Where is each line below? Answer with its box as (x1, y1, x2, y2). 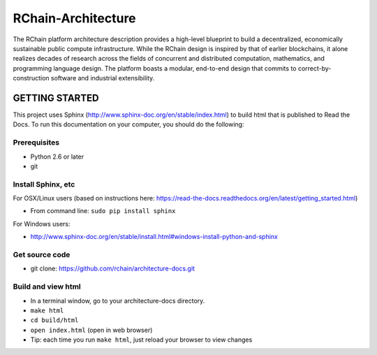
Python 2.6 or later (30, 152, 84, 161)
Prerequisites (13, 138, 59, 147)
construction (13, 74, 50, 82)
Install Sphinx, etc (13, 179, 75, 189)
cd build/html (30, 317, 79, 324)
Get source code (13, 250, 71, 260)
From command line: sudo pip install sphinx (30, 207, 176, 215)
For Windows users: (13, 219, 71, 228)
